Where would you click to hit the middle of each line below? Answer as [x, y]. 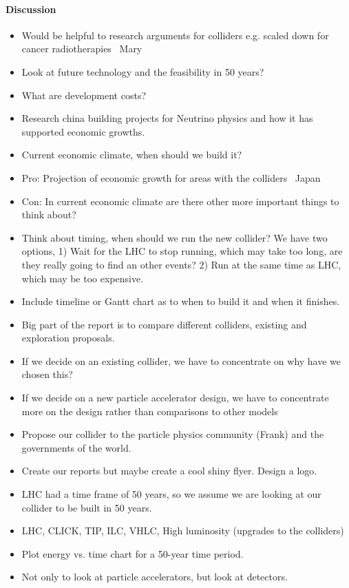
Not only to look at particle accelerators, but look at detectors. [155, 577]
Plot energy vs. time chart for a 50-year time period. [133, 553]
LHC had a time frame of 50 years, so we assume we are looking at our [171, 494]
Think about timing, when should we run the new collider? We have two [174, 237]
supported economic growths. [83, 131]
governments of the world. [76, 447]
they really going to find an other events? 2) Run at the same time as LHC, [181, 264]
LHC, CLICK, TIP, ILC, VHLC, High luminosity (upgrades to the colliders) [183, 531]
